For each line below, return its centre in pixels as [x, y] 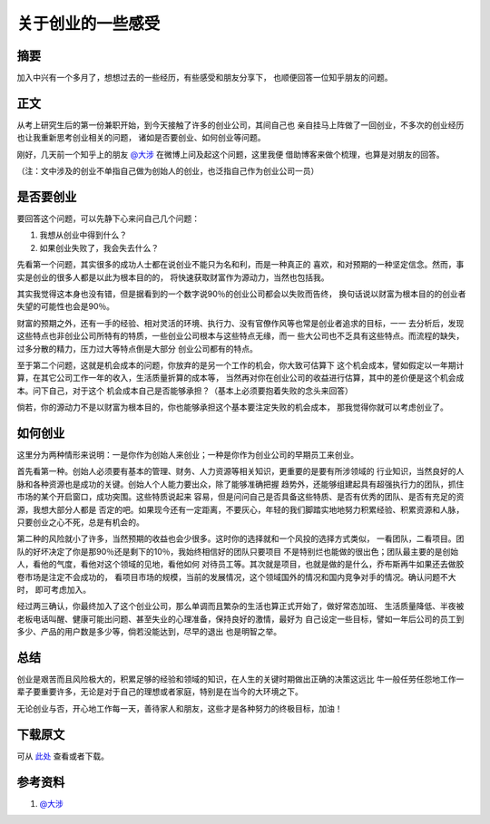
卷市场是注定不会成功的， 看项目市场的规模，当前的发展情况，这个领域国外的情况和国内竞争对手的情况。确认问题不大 [236, 577]
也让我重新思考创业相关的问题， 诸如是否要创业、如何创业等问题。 [141, 138]
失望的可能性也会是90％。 [66, 306]
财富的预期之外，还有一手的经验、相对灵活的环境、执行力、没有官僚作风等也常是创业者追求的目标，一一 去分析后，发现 [240, 323]
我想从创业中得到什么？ [83, 235]
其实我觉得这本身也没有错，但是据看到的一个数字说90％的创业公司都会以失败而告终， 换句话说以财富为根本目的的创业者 [241, 294]
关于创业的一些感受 [88, 24]
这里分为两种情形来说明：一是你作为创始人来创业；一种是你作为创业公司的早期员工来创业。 [187, 455]
